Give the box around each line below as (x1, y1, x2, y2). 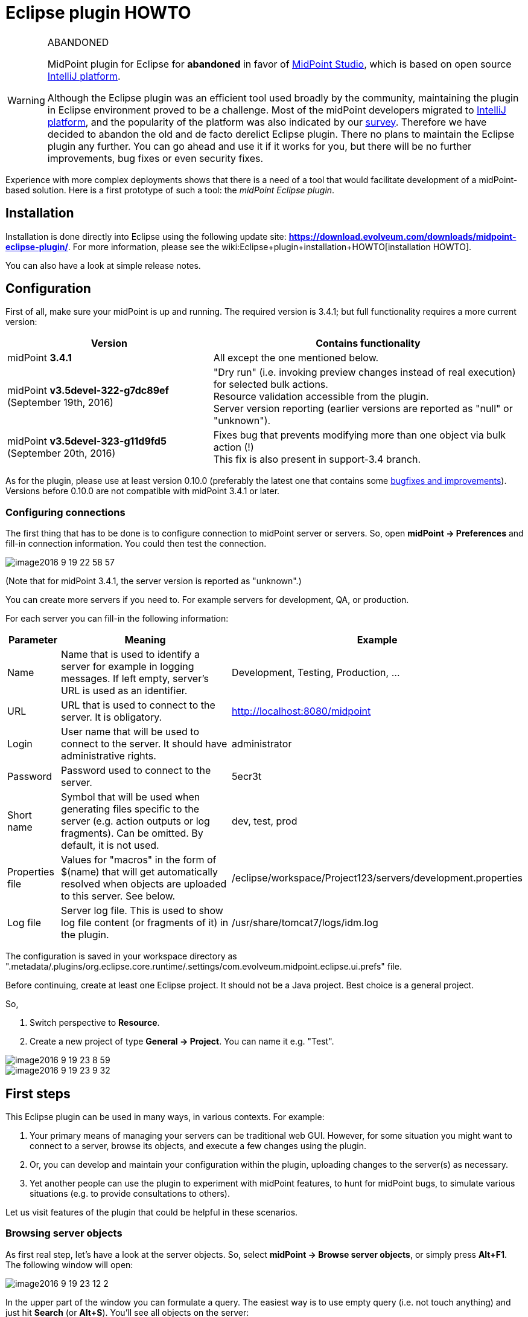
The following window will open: (5, 1259, 133, 1270)
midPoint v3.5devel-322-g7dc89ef (7, 384, 169, 397)
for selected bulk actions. (213, 378, 328, 391)
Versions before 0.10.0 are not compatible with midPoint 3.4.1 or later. (5, 486, 280, 497)
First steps (5, 1086, 71, 1101)
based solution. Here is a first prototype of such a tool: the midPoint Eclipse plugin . (5, 184, 335, 195)
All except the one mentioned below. (213, 352, 379, 364)
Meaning (124, 634, 166, 646)
